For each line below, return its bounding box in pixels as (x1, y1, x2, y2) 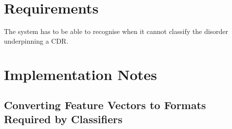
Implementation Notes (4, 64, 157, 84)
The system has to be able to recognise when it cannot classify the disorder (4, 26, 229, 36)
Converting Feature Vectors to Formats (4, 97, 206, 113)
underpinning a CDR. (4, 35, 69, 46)
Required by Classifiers (4, 112, 123, 127)
